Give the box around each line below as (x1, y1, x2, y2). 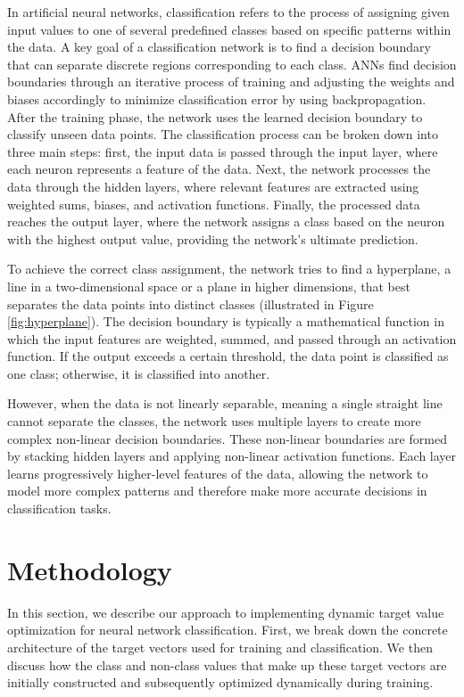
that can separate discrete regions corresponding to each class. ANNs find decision (7, 54, 457, 73)
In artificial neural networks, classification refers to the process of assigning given (7, 3, 450, 20)
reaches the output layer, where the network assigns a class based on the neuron (7, 212, 445, 231)
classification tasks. (7, 499, 112, 518)
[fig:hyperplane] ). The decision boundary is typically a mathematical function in (7, 312, 444, 331)
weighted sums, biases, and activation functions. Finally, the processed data (7, 194, 420, 213)
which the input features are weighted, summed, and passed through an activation (7, 329, 457, 348)
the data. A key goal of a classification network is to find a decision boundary (7, 37, 431, 56)
